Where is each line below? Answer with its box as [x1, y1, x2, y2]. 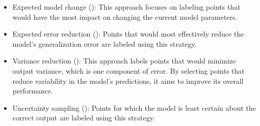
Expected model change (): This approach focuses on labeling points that [12, 2, 241, 12]
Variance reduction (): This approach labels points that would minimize [12, 55, 236, 66]
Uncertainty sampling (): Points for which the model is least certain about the [12, 102, 256, 113]
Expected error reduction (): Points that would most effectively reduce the [12, 28, 244, 39]
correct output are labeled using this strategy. [12, 112, 155, 123]
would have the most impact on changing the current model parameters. [12, 11, 238, 22]
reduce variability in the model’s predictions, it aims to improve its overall [12, 75, 244, 86]
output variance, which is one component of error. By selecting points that [12, 65, 245, 76]
